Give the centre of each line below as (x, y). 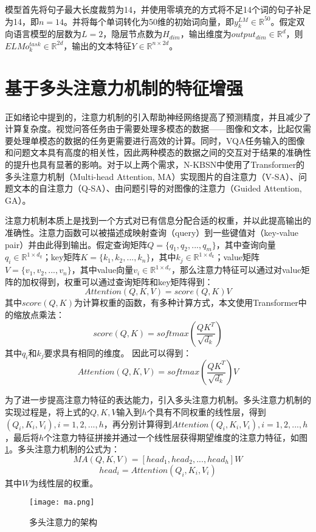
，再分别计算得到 (138, 423)
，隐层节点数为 (133, 34)
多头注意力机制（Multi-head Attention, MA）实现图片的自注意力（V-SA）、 (152, 176)
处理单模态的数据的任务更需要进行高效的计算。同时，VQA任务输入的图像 (159, 140)
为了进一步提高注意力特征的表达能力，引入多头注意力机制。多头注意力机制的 (158, 400)
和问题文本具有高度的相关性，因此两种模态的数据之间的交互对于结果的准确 (154, 152)
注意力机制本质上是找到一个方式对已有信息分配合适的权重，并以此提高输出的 (158, 220)
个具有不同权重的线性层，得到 (206, 412)
